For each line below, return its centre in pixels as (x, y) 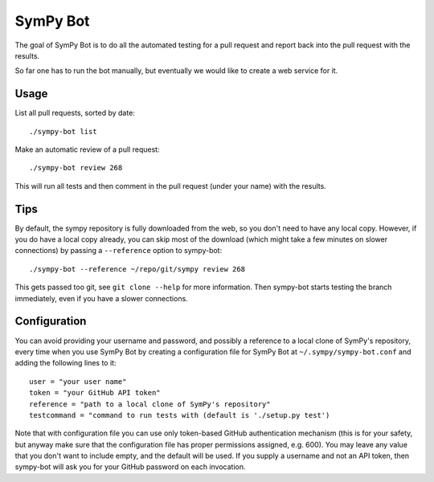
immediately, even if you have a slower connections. (101, 298)
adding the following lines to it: (66, 363)
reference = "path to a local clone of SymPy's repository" (150, 404)
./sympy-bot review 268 (76, 168)
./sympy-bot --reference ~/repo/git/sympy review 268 (137, 269)
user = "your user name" (78, 381)
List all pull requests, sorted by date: (75, 113)
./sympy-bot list (63, 131)
